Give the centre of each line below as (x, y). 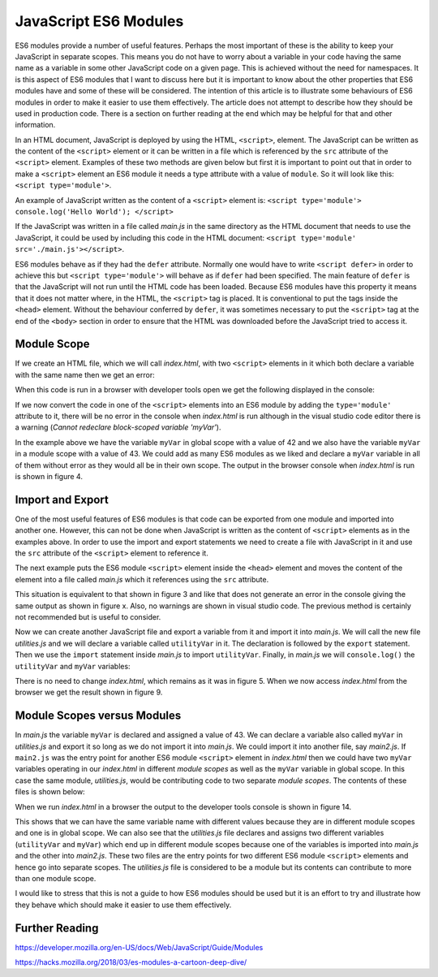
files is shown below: (50, 792)
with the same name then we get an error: (85, 374)
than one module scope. (56, 878)
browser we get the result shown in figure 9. (89, 692)
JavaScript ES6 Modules (99, 21)
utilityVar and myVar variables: (73, 666)
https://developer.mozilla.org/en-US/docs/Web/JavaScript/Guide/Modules (139, 947)
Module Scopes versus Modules (98, 716)
